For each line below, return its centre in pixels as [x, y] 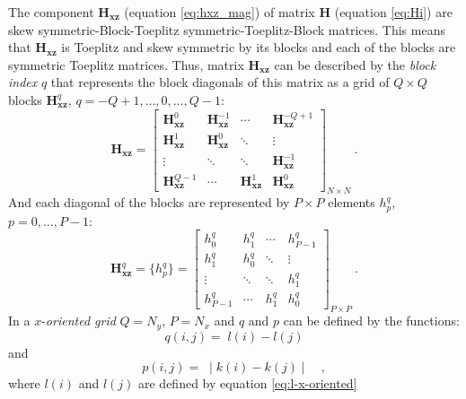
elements [352, 202]
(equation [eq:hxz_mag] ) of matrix [220, 12]
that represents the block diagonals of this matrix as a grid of [220, 82]
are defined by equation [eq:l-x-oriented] [247, 383]
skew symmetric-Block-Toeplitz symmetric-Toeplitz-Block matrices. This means [227, 29]
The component [51, 12]
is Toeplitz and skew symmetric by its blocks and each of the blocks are [259, 47]
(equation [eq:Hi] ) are [393, 12]
